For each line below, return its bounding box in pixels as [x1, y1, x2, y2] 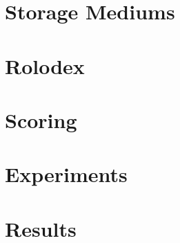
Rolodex [5, 51, 85, 80]
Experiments [5, 160, 128, 188]
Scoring [5, 105, 77, 134]
